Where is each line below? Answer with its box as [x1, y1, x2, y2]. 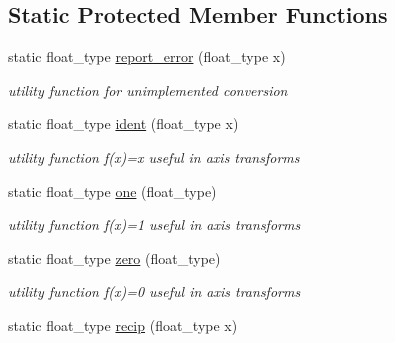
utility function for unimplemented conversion [8, 79, 288, 100]
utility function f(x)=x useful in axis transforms [8, 146, 300, 167]
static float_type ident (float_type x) [8, 113, 239, 134]
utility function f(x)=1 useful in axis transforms [8, 214, 301, 235]
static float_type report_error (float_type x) [8, 46, 286, 67]
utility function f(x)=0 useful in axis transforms [8, 281, 301, 302]
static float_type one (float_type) [8, 180, 217, 201]
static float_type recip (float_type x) [8, 314, 238, 335]
